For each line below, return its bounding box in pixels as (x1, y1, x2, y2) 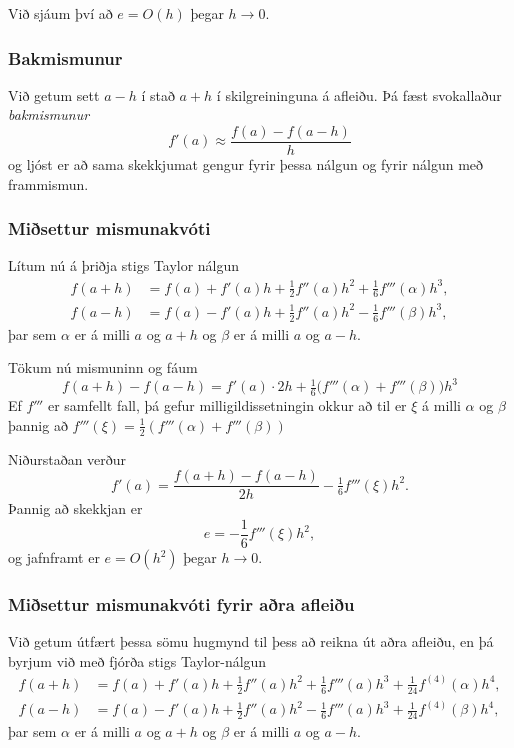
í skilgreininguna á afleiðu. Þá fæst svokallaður (216, 84, 502, 105)
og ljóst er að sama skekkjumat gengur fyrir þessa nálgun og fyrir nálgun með (8, 154, 484, 175)
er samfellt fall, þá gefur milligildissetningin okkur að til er (47, 395, 407, 416)
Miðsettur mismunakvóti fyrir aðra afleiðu (8, 591, 355, 616)
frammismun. (8, 173, 89, 194)
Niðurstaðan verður (8, 448, 127, 469)
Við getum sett (8, 84, 100, 105)
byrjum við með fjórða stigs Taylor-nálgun (8, 650, 267, 671)
